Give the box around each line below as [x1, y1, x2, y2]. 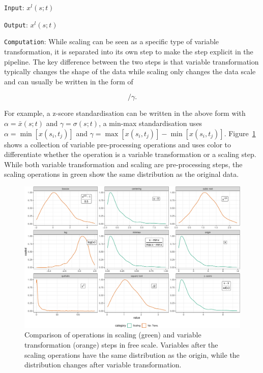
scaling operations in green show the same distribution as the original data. [4, 169, 239, 179]
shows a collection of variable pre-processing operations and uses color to [4, 139, 231, 149]
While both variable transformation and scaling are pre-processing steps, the [4, 159, 243, 169]
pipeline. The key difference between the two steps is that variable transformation [4, 56, 259, 67]
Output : [4, 19, 28, 29]
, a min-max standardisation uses [99, 117, 202, 128]
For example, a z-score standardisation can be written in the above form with [4, 108, 246, 118]
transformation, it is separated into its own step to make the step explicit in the [4, 46, 253, 56]
